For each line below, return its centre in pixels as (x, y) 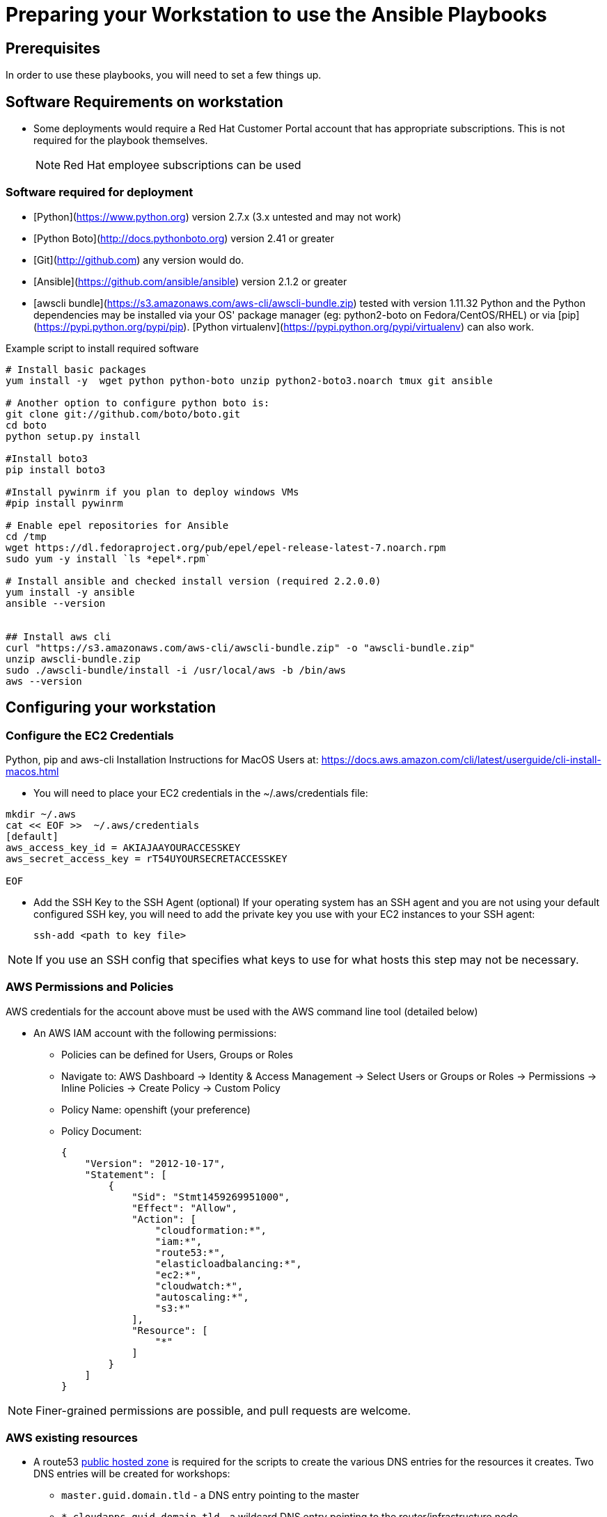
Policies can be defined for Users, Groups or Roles (177, 1054)
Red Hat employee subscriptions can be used (182, 165)
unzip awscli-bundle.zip (73, 659)
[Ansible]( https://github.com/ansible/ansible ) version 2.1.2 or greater (190, 281)
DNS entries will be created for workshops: (132, 1474)
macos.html (32, 771)
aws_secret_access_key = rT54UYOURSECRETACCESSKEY (147, 858)
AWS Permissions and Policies (90, 987)
